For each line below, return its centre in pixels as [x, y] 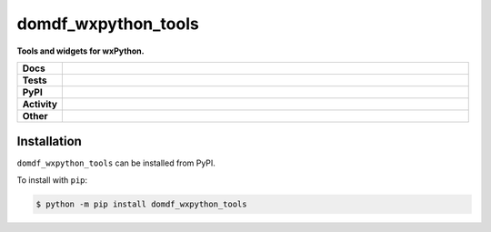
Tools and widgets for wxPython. [80, 51]
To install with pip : [52, 180]
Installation [49, 141]
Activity [40, 104]
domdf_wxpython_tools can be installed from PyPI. [116, 163]
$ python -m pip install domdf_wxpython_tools [141, 204]
